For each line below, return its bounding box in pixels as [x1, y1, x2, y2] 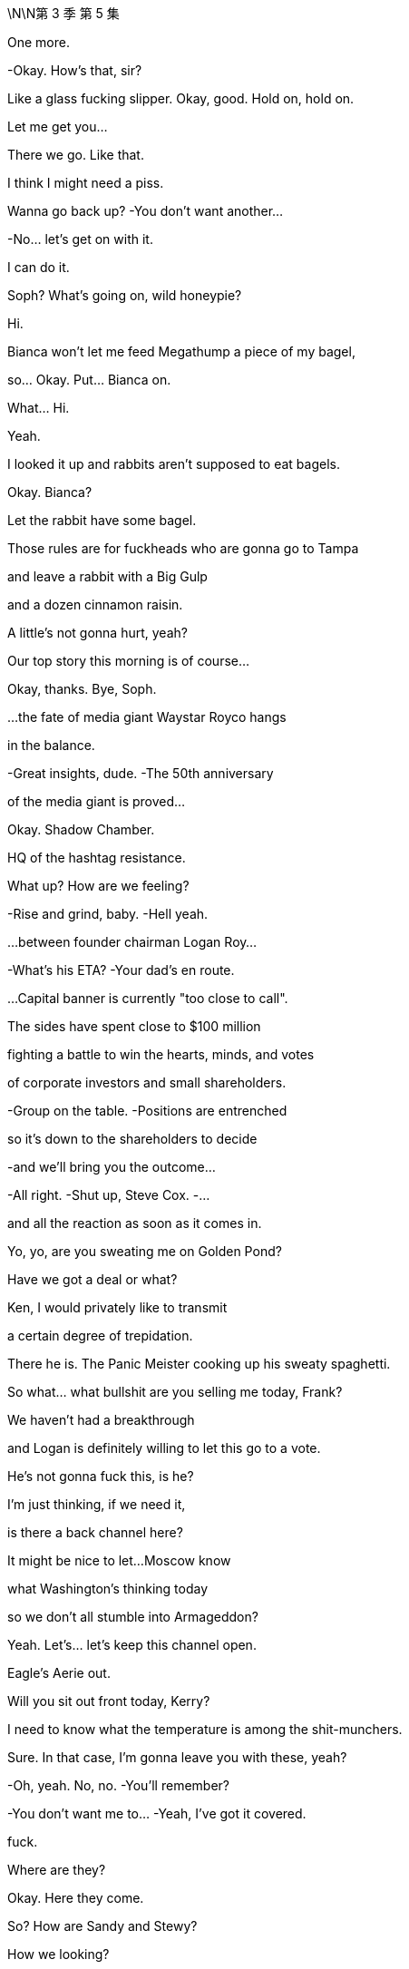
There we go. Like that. [7, 147, 144, 162]
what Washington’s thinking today [7, 1581, 209, 1596]
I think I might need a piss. [7, 175, 164, 190]
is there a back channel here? [7, 1525, 183, 1540]
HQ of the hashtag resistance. [7, 850, 186, 865]
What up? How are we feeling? [7, 878, 190, 893]
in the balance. [7, 737, 95, 753]
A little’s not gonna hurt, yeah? [7, 625, 188, 640]
